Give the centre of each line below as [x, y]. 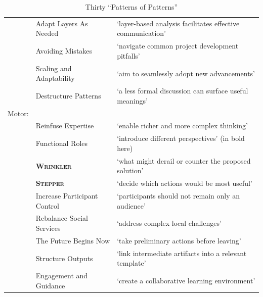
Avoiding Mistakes [64, 51]
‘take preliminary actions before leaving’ [179, 240]
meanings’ [132, 100]
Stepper [50, 183]
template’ [131, 263]
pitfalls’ [128, 55]
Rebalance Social [62, 218]
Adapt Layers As [62, 23]
